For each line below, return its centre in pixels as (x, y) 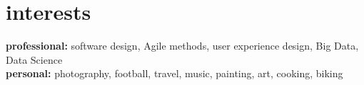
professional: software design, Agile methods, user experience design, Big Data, (182, 46)
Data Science (34, 59)
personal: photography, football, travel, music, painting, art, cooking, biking (175, 73)
